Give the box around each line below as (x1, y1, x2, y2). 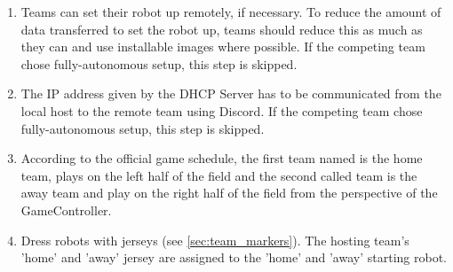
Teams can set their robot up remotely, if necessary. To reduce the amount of (20, 3, 441, 20)
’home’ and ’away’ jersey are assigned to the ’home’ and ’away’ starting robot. (20, 248, 447, 267)
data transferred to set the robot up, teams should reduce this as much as (20, 19, 423, 38)
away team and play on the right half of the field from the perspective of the (20, 183, 438, 202)
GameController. (20, 200, 112, 219)
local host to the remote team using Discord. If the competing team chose (20, 101, 423, 120)
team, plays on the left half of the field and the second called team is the (20, 166, 417, 184)
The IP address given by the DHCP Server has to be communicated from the (20, 84, 441, 103)
